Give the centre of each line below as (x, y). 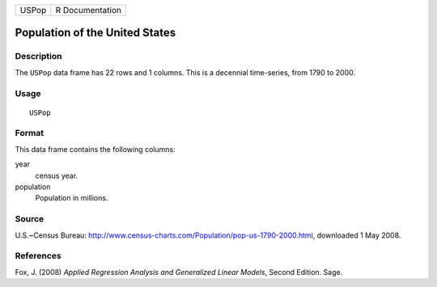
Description (38, 57)
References (38, 256)
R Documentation (88, 10)
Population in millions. (72, 198)
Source (30, 219)
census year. (57, 175)
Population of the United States (95, 33)
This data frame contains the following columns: (95, 149)
